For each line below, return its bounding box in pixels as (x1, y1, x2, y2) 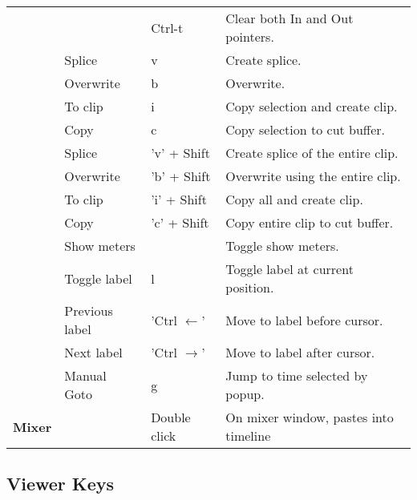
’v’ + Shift (151, 143, 210, 162)
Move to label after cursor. (225, 343, 375, 361)
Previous (64, 301, 113, 320)
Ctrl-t (151, 18, 184, 37)
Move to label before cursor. (225, 310, 383, 329)
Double (151, 408, 191, 426)
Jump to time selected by (225, 366, 368, 385)
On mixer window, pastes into (225, 408, 394, 426)
